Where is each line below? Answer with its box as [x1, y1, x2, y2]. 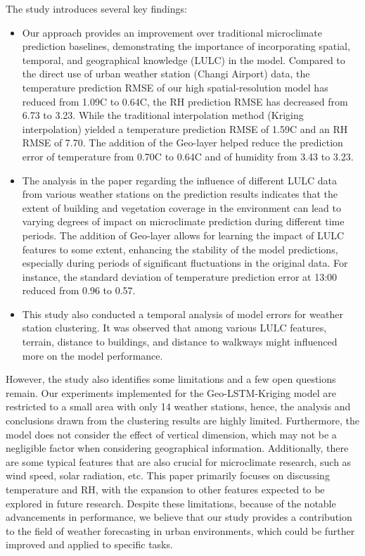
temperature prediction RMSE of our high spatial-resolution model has [22, 80, 328, 94]
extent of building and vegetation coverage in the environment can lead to [22, 200, 341, 215]
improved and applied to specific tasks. [6, 537, 173, 552]
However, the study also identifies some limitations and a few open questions [6, 372, 336, 386]
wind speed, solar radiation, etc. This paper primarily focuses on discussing [6, 468, 330, 483]
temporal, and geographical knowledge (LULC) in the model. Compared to [22, 52, 345, 67]
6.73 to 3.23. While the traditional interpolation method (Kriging [22, 108, 304, 122]
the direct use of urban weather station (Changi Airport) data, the [22, 66, 310, 81]
